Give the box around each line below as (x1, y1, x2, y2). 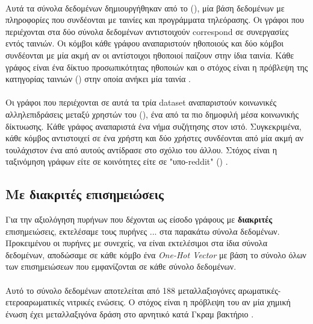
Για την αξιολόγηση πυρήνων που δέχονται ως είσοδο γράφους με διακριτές (5, 213, 273, 226)
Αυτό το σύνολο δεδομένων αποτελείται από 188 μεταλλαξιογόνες (5, 284, 235, 296)
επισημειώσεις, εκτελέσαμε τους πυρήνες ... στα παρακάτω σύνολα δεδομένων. (5, 224, 280, 237)
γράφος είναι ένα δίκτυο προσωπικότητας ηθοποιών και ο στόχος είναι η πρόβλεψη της (5, 60, 308, 73)
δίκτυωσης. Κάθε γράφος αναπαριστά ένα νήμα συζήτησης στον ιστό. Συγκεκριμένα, (5, 119, 302, 132)
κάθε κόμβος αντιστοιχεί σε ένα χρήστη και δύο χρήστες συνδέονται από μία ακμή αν (5, 132, 304, 144)
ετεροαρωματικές (5, 296, 64, 308)
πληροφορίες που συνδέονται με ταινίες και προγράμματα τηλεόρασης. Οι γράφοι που (5, 13, 305, 26)
